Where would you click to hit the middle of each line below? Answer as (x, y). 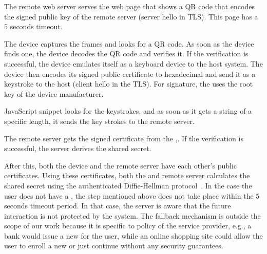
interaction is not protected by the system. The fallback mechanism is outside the (132, 215)
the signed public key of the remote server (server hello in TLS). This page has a (131, 16)
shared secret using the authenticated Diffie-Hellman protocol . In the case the (128, 185)
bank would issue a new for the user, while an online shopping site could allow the (133, 235)
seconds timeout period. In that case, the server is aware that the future (118, 206)
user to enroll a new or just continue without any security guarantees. (114, 246)
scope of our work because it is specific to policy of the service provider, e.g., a (128, 226)
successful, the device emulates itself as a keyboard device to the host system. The (133, 63)
